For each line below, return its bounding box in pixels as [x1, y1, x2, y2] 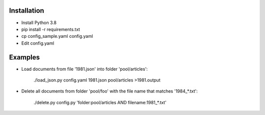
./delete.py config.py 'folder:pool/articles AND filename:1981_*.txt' [33, 99, 167, 105]
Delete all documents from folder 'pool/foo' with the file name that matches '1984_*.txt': [21, 88, 198, 94]
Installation [9, 6, 44, 15]
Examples [9, 53, 40, 61]
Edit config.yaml [21, 40, 54, 46]
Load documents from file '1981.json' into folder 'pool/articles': [21, 66, 148, 72]
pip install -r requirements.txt [21, 26, 80, 32]
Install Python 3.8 [21, 20, 56, 26]
